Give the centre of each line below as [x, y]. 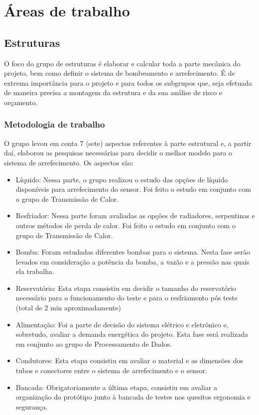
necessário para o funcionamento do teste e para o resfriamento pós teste [127, 298]
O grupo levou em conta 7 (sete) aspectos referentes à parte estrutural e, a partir [128, 143]
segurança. [32, 406]
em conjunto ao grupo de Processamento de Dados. [94, 344]
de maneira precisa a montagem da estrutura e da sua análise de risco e [113, 92]
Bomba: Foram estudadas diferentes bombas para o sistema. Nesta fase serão [133, 252]
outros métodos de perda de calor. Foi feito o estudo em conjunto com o [126, 225]
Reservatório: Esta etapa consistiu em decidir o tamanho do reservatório [126, 288]
